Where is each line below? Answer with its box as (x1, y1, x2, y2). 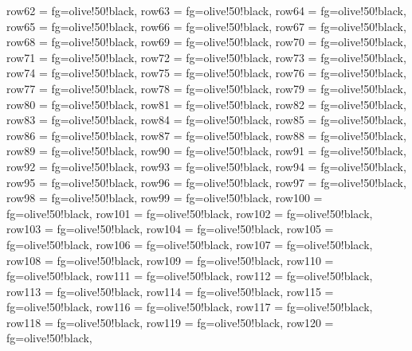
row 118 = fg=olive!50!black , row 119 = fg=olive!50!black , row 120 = (6, 314, 334, 330)
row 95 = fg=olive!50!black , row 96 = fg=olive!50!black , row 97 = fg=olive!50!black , (6, 174, 406, 190)
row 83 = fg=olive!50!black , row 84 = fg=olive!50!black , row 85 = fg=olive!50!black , (6, 111, 406, 128)
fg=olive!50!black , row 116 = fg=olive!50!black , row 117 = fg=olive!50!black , (6, 298, 373, 315)
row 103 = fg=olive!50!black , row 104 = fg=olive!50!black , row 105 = (6, 220, 334, 237)
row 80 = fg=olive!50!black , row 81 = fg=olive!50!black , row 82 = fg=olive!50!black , (6, 96, 406, 112)
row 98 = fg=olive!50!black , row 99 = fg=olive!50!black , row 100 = (6, 189, 323, 206)
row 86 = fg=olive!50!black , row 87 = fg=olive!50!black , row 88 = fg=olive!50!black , (6, 127, 406, 143)
